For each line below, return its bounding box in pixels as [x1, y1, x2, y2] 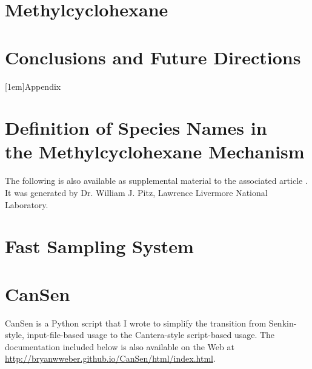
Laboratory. [5, 198, 48, 211]
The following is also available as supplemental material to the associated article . [5, 174, 308, 187]
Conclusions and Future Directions [5, 44, 301, 69]
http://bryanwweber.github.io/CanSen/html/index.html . [5, 352, 216, 365]
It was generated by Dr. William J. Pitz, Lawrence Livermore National [5, 186, 268, 198]
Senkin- [268, 316, 297, 329]
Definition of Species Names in [5, 115, 267, 140]
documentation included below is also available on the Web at [5, 340, 234, 353]
